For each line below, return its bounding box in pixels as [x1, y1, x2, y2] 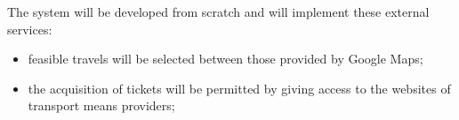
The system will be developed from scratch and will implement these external [7, 3, 430, 20]
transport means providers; [28, 96, 175, 115]
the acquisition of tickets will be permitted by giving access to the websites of [28, 79, 451, 97]
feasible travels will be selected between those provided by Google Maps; [28, 49, 423, 68]
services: [7, 19, 52, 38]
